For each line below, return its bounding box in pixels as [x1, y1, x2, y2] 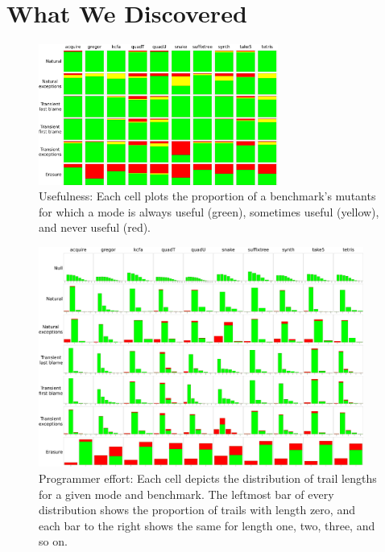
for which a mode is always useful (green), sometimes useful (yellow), [39, 203, 379, 220]
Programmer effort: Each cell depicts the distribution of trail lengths [39, 469, 377, 486]
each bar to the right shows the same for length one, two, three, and [39, 517, 375, 533]
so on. [39, 533, 68, 550]
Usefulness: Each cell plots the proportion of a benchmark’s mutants [39, 187, 376, 204]
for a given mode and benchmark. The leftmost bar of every [39, 485, 334, 502]
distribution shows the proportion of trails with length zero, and [39, 501, 355, 518]
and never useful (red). [39, 219, 151, 236]
